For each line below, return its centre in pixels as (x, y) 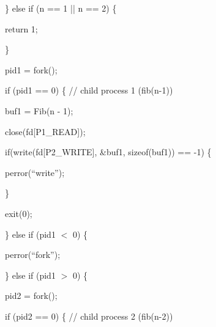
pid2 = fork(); (31, 296)
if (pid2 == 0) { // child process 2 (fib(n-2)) (89, 316)
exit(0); (19, 213)
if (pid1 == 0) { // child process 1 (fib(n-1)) (89, 90)
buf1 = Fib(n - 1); (39, 110)
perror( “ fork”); (33, 255)
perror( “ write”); (35, 172)
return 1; (21, 28)
